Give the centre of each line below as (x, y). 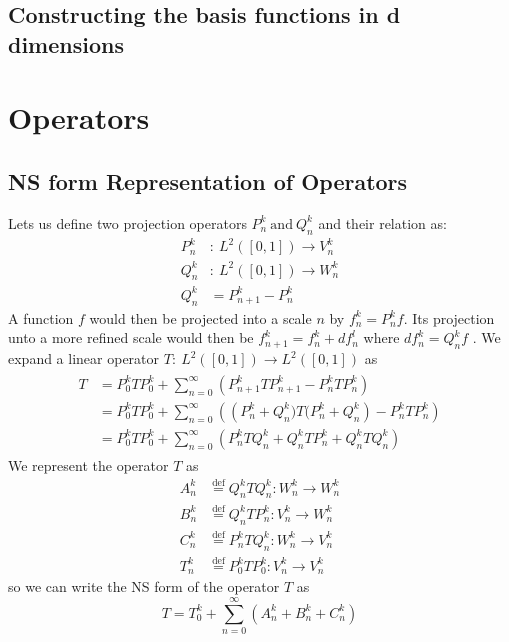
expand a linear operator (84, 358)
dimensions (66, 43)
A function (41, 317)
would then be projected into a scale (200, 317)
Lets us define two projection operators (127, 222)
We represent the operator (88, 464)
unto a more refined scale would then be (131, 337)
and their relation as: (382, 222)
